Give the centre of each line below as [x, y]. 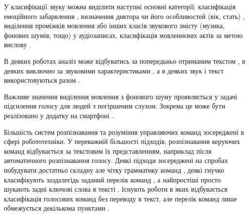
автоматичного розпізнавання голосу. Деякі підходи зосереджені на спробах [116, 160]
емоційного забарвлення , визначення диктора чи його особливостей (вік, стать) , [124, 16]
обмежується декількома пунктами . [57, 208]
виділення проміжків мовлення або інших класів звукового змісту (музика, [114, 26]
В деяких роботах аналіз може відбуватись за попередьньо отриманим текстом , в [125, 61]
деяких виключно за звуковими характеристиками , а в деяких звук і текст [114, 70]
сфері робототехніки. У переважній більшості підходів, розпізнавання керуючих [122, 141]
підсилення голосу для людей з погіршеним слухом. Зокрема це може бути [115, 106]
